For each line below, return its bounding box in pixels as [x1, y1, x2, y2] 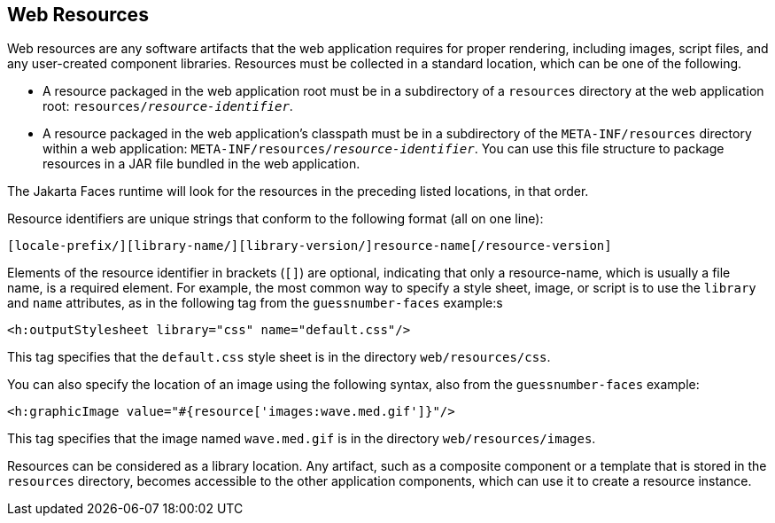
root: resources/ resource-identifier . [43, 98, 293, 114]
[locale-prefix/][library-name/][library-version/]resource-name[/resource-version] [7, 238, 612, 254]
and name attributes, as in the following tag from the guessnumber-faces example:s [7, 295, 503, 311]
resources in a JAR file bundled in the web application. [43, 156, 360, 172]
